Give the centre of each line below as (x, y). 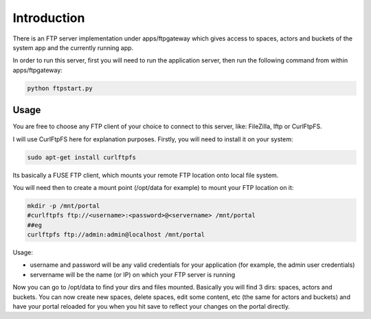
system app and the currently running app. (73, 47)
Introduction (49, 18)
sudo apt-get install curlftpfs (82, 157)
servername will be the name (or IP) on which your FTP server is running (133, 274)
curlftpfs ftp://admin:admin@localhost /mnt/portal (116, 235)
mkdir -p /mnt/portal (64, 205)
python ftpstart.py (60, 88)
